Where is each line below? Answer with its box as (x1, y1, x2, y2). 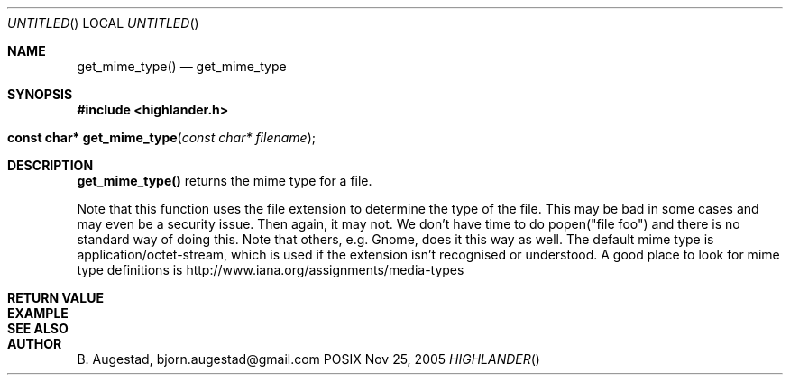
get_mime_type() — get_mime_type (77, 59, 287, 74)
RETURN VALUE (7, 290, 104, 305)
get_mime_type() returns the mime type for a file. (77, 173, 372, 188)
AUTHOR (7, 336, 62, 351)
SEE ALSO (7, 321, 69, 336)
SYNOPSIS (7, 86, 73, 102)
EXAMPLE (7, 305, 69, 321)
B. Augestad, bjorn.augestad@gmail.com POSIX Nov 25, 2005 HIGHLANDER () (77, 351, 540, 367)
